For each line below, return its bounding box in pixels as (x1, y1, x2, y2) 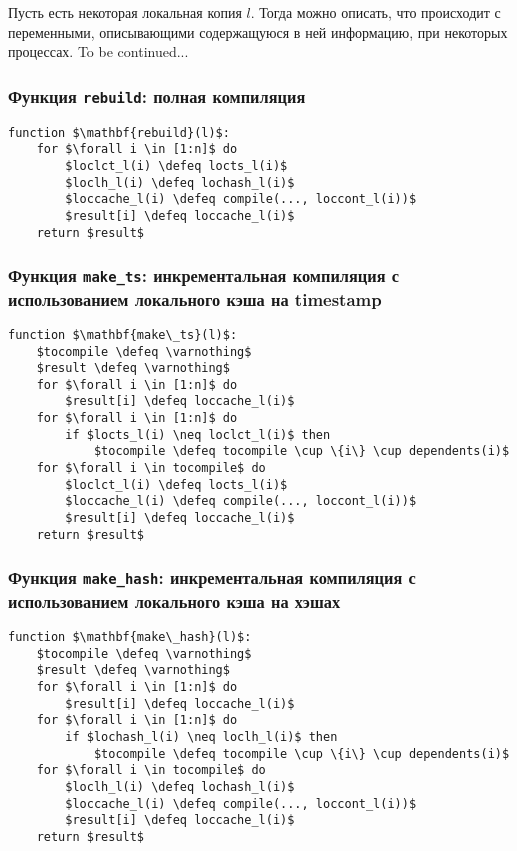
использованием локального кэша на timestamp (8, 286, 382, 311)
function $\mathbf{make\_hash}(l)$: (8, 630, 252, 645)
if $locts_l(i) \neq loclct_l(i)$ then (65, 427, 331, 442)
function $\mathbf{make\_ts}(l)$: (8, 327, 238, 342)
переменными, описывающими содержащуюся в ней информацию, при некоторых (8, 21, 508, 42)
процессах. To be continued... (8, 41, 189, 62)
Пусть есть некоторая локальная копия (8, 2, 242, 22)
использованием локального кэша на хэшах (8, 588, 341, 613)
